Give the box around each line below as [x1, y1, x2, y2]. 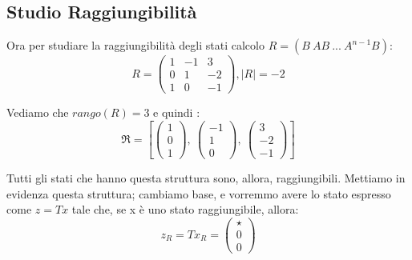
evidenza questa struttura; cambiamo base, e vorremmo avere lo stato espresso [6, 185, 391, 202]
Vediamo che [6, 104, 69, 121]
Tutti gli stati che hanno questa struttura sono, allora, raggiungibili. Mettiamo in [6, 170, 406, 186]
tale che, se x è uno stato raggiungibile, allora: [71, 201, 299, 218]
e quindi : [153, 104, 200, 121]
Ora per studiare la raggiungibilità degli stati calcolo [6, 37, 265, 54]
